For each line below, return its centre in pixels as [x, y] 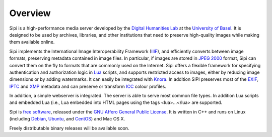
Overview [30, 13]
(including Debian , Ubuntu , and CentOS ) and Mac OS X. [67, 119]
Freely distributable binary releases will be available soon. [69, 128]
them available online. [32, 42]
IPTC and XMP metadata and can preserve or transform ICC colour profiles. [88, 86]
